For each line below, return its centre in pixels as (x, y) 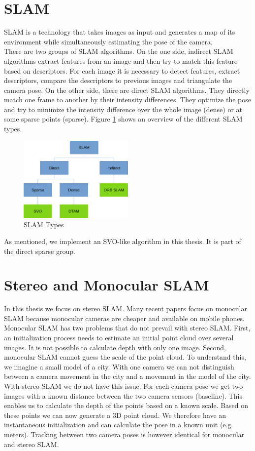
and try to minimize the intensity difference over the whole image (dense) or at (123, 109)
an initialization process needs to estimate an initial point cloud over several (119, 338)
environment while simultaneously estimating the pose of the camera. (108, 41)
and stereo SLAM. (32, 444)
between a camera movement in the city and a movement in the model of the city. (127, 376)
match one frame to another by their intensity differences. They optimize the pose (128, 100)
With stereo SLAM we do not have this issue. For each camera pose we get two (124, 386)
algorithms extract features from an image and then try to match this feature (121, 61)
